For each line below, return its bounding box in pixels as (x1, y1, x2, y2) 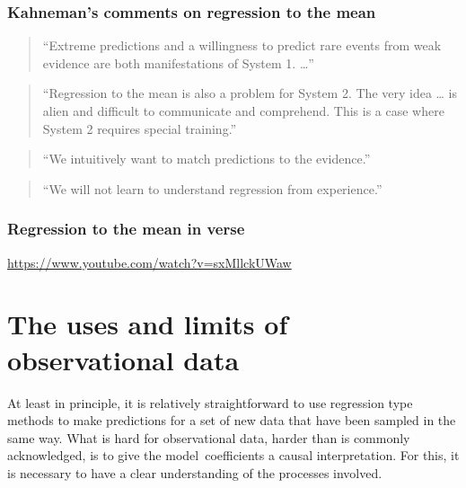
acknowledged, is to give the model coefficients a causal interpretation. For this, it (7, 446, 460, 465)
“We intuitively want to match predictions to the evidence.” (42, 149, 371, 168)
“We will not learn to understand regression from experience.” (42, 179, 382, 198)
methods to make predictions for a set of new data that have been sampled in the (7, 411, 456, 430)
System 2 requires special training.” (42, 119, 237, 138)
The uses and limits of (7, 306, 288, 342)
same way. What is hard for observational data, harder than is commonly (7, 428, 410, 447)
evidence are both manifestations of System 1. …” (42, 53, 314, 72)
